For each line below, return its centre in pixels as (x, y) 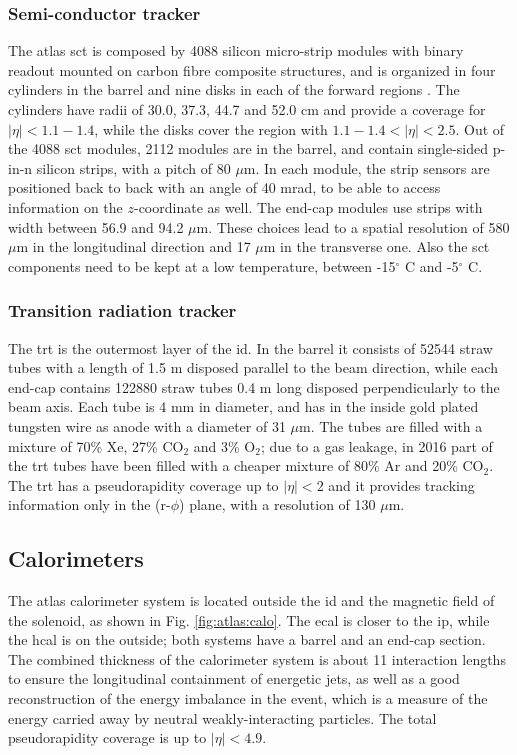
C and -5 (431, 265)
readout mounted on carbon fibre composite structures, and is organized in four (252, 69)
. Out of (480, 128)
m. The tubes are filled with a (391, 425)
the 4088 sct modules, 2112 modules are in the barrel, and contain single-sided (248, 148)
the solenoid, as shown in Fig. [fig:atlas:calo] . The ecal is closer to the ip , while (249, 619)
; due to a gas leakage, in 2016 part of (376, 445)
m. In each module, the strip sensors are (366, 167)
